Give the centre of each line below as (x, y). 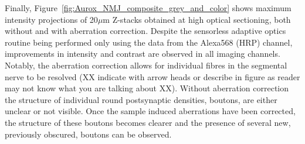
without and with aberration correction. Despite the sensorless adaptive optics (145, 31)
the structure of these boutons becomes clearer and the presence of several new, (148, 122)
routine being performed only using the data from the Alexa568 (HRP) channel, (149, 42)
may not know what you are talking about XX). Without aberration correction (147, 88)
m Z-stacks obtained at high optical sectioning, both (197, 19)
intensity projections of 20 (51, 19)
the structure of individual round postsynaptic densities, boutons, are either (141, 99)
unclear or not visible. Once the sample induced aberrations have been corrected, (150, 111)
